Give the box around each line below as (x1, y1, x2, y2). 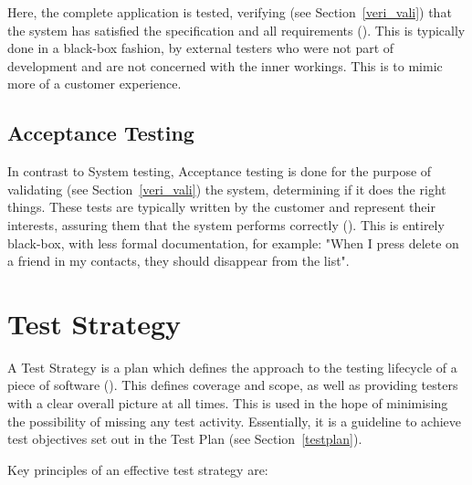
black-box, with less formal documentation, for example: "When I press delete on (7, 233, 459, 252)
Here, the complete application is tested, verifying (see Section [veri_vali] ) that (7, 3, 452, 21)
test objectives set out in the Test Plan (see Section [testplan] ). (7, 429, 362, 448)
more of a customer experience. (7, 74, 182, 93)
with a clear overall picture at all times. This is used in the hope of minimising (7, 394, 448, 413)
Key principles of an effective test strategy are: (7, 459, 268, 479)
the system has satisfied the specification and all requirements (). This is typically (7, 20, 466, 39)
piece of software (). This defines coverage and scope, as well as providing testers (7, 375, 458, 395)
